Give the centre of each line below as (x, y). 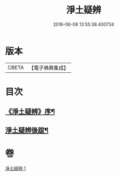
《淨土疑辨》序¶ (30, 112)
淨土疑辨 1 (15, 168)
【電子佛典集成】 (49, 68)
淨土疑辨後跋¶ (27, 130)
